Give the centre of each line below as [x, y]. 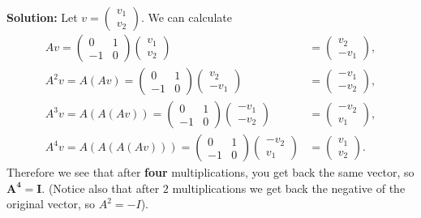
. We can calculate [186, 17]
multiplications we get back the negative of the [289, 188]
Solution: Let [42, 17]
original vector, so [51, 204]
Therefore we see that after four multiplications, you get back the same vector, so [210, 172]
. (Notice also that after [101, 188]
